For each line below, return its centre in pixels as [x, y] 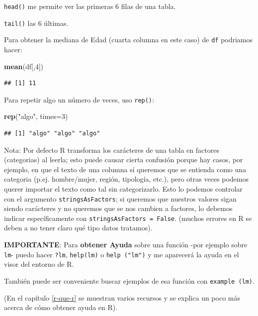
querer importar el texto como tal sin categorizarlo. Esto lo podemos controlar [123, 188]
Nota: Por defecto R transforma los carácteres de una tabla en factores [112, 150]
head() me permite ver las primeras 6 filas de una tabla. [90, 6]
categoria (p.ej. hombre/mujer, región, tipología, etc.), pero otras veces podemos [127, 179]
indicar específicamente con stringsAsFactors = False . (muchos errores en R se [128, 218]
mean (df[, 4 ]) [24, 66]
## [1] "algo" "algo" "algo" [52, 133]
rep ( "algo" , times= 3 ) [36, 116]
